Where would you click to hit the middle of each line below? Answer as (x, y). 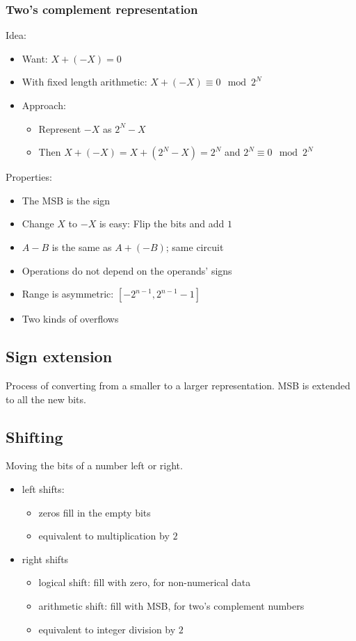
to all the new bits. (46, 399)
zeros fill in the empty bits (95, 512)
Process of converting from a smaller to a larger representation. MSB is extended (178, 385)
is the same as (82, 246)
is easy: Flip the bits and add (162, 224)
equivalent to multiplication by (104, 536)
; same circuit (195, 246)
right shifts (45, 559)
